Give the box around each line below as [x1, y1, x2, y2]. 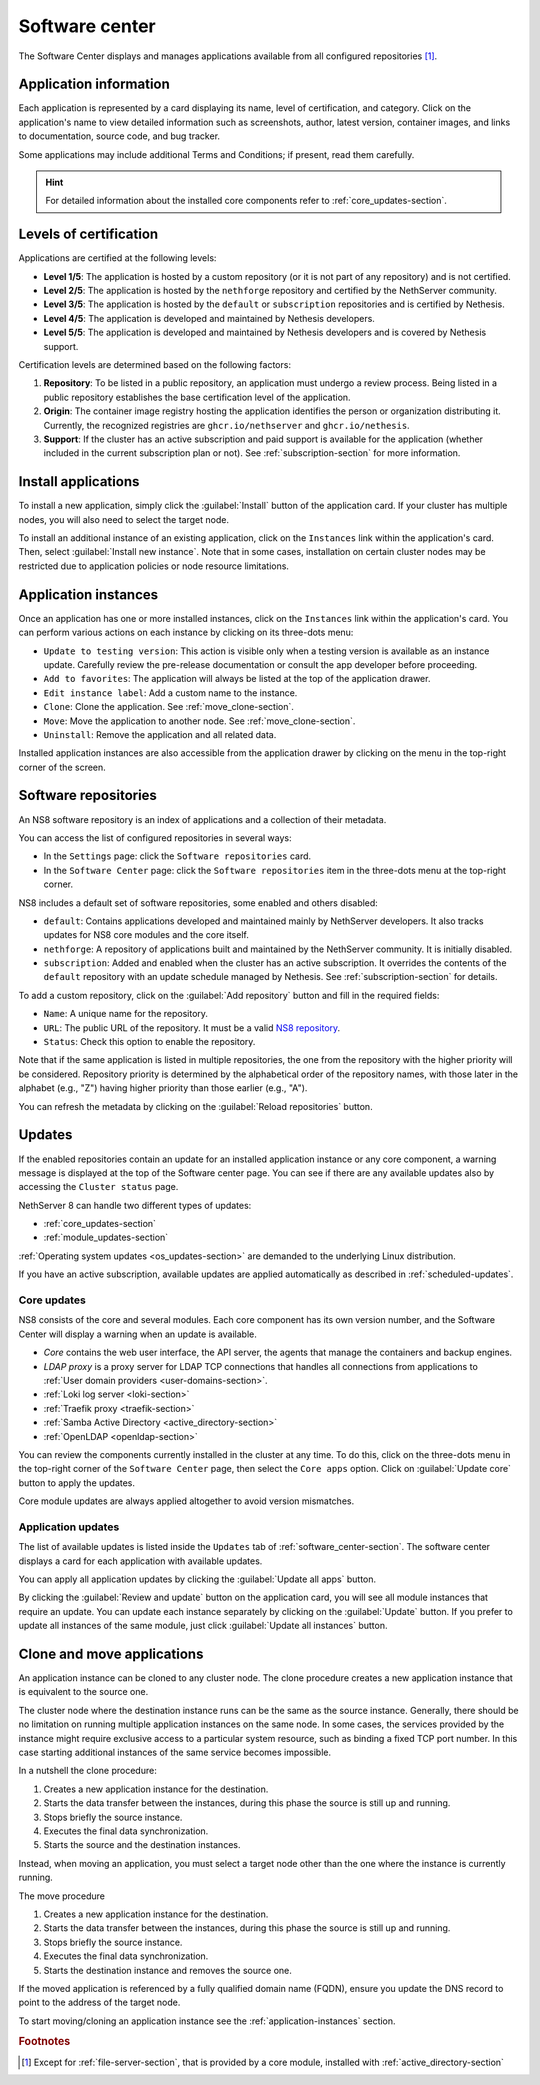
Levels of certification [18, 226, 159, 243]
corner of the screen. [18, 761, 107, 773]
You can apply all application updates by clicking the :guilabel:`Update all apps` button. [18, 1573, 377, 1585]
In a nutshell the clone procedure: [18, 1765, 157, 1777]
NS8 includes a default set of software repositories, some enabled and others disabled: [18, 896, 379, 909]
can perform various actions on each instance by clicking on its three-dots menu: [18, 626, 354, 639]
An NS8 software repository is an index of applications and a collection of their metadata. [18, 813, 387, 825]
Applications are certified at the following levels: [18, 252, 217, 264]
